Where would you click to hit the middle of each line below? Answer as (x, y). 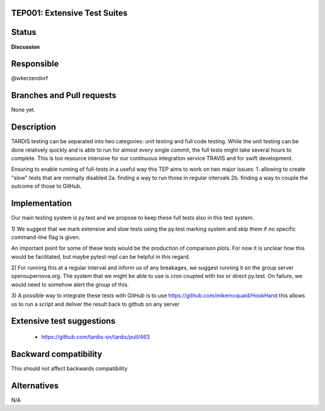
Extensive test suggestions (63, 321)
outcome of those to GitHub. (46, 186)
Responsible (35, 64)
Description (34, 127)
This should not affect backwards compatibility (69, 368)
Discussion (26, 47)
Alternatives (35, 385)
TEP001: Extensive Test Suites (69, 13)
